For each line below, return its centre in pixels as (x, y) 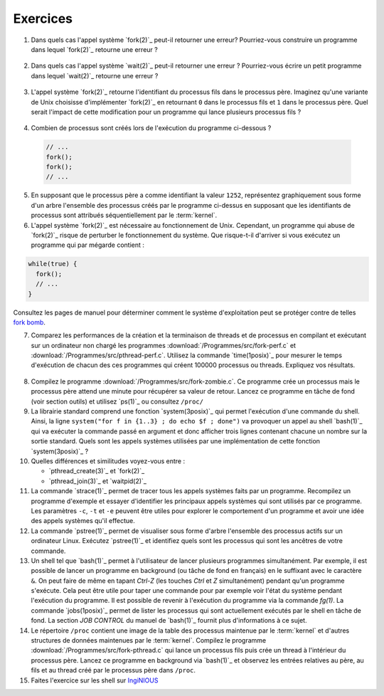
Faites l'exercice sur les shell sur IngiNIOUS (95, 680)
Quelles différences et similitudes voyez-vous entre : (108, 461)
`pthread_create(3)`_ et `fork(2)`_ (97, 471)
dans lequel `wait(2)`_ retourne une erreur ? (95, 75)
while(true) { (53, 264)
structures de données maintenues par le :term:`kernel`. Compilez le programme (149, 640)
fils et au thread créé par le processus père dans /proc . (113, 670)
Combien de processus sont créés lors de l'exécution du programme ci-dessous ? (151, 128)
